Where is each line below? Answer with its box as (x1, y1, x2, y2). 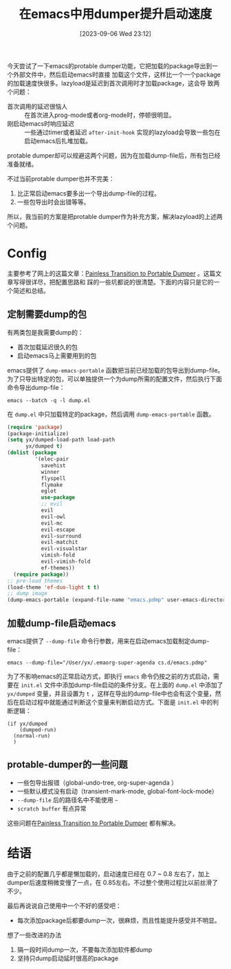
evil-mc (41, 519, 63, 527)
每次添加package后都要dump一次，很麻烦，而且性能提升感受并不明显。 (16, 916, 221, 924)
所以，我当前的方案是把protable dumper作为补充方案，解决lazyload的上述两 (7, 212, 223, 220)
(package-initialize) (7, 430, 69, 437)
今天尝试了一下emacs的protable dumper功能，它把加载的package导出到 (7, 61, 212, 70)
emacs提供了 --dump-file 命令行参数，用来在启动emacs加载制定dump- (7, 637, 210, 645)
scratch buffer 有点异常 (16, 804, 87, 813)
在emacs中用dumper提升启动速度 (19, 6, 212, 22)
